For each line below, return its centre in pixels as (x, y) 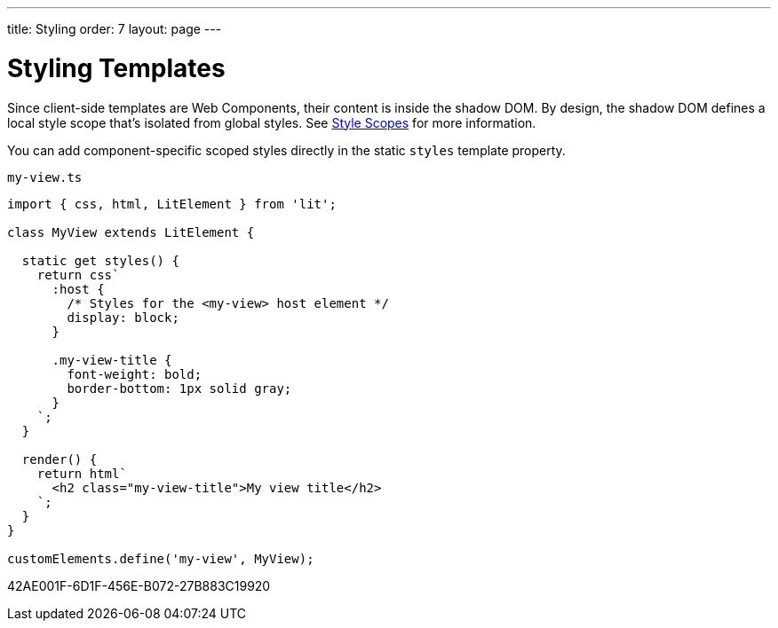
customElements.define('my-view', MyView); (161, 558)
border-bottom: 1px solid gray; (179, 388)
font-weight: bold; (135, 374)
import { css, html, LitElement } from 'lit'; (172, 204)
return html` (82, 473)
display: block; (123, 317)
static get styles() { (100, 260)
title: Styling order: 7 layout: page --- (115, 29)
